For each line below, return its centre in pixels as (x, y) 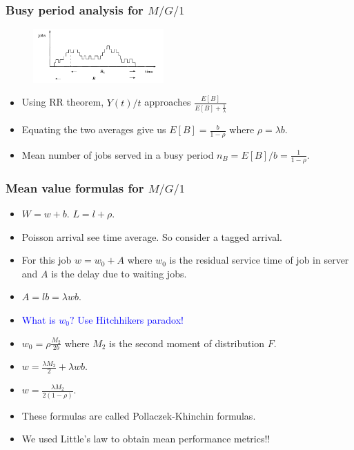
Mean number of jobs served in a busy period (118, 154)
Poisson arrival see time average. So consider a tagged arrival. (152, 236)
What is (39, 320)
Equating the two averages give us (94, 129)
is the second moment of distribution (187, 343)
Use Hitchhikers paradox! (130, 320)
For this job (47, 260)
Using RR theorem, (63, 102)
